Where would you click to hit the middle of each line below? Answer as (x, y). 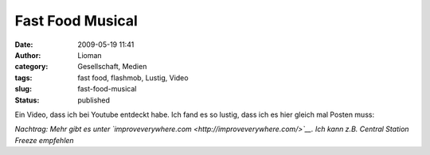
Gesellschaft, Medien (112, 67)
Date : (24, 45)
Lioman (90, 55)
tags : (23, 77)
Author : (28, 55)
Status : (27, 100)
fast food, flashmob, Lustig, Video (133, 77)
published (94, 100)
